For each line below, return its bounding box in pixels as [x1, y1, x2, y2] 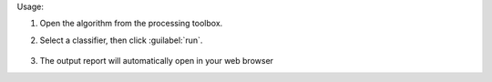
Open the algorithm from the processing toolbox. [39, 18, 223, 29]
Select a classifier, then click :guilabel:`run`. [39, 35, 203, 46]
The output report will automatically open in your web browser [39, 56, 273, 67]
